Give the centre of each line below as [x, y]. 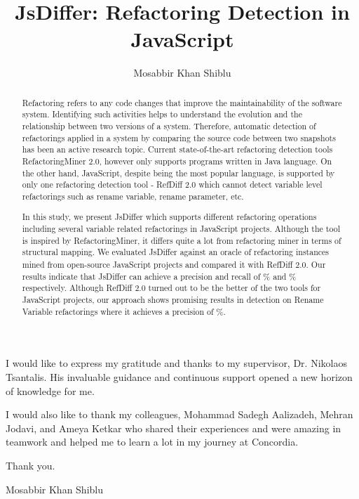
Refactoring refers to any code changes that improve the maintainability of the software [182, 102]
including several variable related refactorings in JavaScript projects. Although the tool [181, 229]
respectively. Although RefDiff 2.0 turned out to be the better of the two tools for [171, 288]
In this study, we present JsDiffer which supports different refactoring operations [169, 216]
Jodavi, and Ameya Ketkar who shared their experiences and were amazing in [174, 428]
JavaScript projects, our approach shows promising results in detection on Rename [173, 300]
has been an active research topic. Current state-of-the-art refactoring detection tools [177, 149]
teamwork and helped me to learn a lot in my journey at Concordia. [152, 442]
